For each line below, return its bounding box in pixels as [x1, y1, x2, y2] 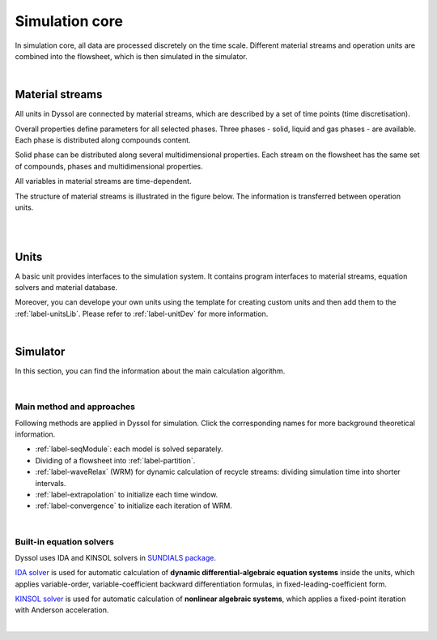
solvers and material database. [15, 283, 118, 292]
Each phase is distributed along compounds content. [15, 135, 191, 145]
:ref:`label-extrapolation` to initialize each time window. [35, 490, 218, 499]
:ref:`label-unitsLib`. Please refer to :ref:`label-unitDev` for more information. [15, 309, 269, 318]
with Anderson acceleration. [15, 605, 109, 615]
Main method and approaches [15, 401, 136, 412]
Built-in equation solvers [15, 535, 115, 547]
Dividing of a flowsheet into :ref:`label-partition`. [35, 455, 196, 465]
